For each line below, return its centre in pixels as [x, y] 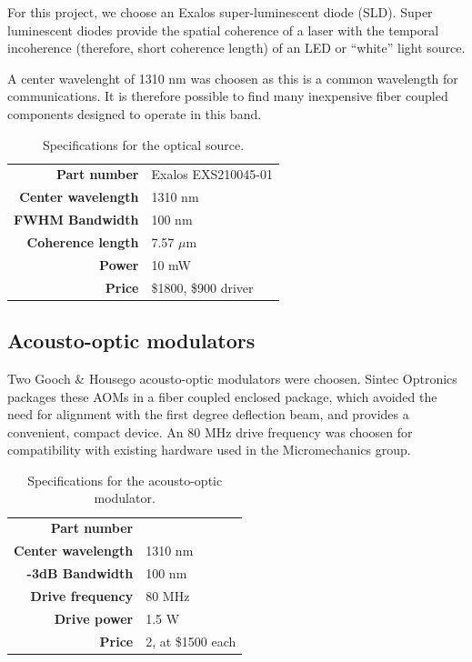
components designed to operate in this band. [135, 113]
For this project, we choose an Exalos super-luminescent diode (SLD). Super [220, 12]
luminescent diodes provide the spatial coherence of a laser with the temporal [223, 30]
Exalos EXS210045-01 [212, 174]
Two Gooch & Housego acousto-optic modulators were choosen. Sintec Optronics [232, 378]
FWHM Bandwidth [76, 220]
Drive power [94, 618]
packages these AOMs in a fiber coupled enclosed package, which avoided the [222, 396]
